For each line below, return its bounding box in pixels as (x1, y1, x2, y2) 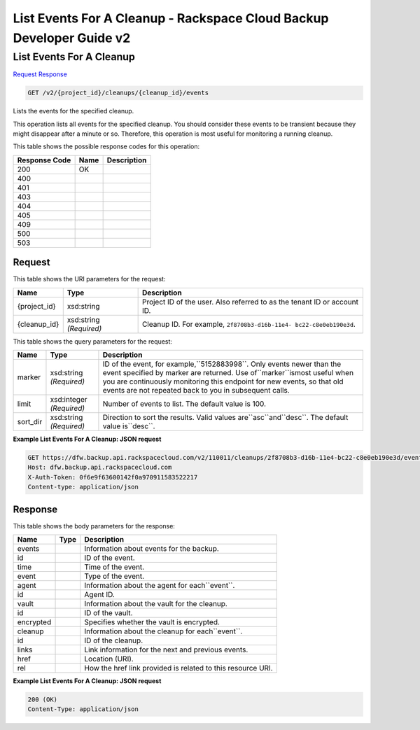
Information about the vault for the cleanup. (84, 599, 227, 609)
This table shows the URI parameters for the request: (13, 275, 166, 283)
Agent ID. (84, 590, 115, 600)
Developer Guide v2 (13, 30, 131, 45)
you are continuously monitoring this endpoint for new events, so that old (102, 377, 344, 386)
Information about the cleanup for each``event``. (84, 626, 243, 636)
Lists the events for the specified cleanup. (13, 107, 134, 115)
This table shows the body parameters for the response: (13, 521, 175, 530)
